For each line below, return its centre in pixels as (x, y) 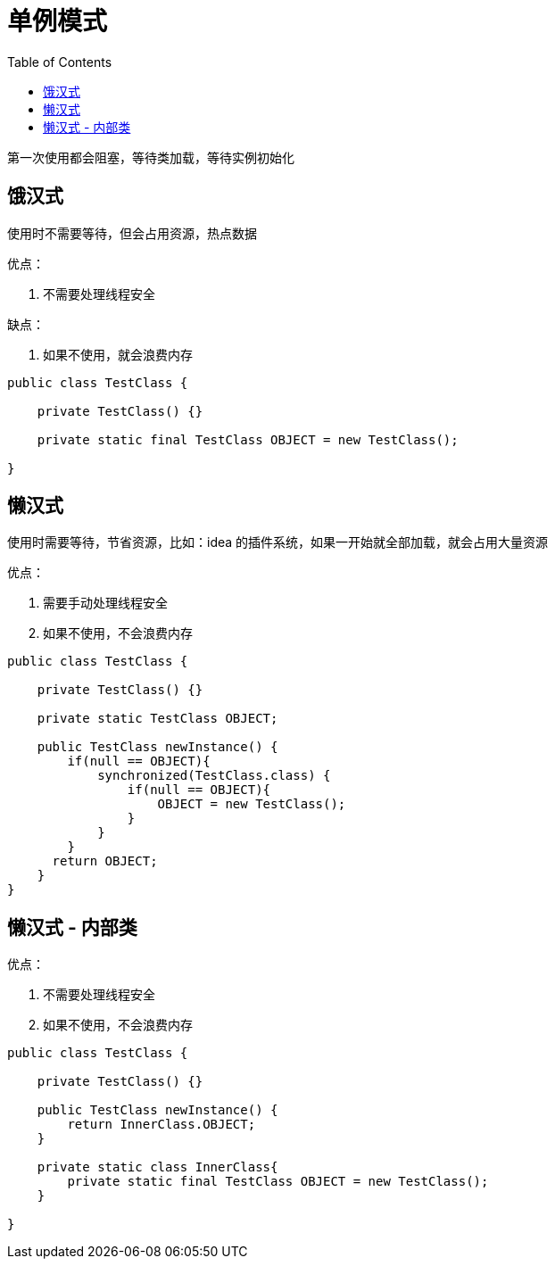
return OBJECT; (105, 861)
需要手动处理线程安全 (105, 603)
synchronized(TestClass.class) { (214, 776)
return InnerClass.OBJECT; (162, 1125)
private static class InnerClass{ (157, 1167)
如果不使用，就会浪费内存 (118, 354)
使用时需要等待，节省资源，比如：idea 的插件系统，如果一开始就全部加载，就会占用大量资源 (278, 542)
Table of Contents (60, 62)
